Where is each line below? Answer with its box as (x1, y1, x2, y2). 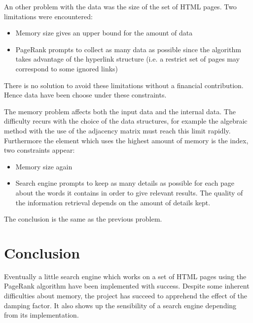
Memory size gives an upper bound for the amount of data (15, 28, 193, 38)
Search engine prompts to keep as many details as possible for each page (15, 178, 234, 188)
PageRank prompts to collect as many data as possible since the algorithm (15, 44, 241, 54)
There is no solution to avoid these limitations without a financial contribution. (4, 80, 244, 90)
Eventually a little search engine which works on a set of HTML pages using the (4, 271, 247, 281)
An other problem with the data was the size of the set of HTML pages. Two (4, 1, 237, 11)
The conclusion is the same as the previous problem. (4, 214, 162, 224)
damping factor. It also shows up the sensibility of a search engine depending (4, 300, 237, 310)
